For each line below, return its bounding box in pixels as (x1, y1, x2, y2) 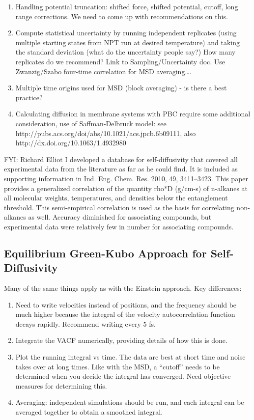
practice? (15, 92, 43, 102)
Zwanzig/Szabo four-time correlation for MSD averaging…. (15, 66, 192, 76)
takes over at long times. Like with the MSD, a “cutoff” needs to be (15, 361, 220, 371)
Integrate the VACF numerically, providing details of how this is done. (15, 335, 227, 345)
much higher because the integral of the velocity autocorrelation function (15, 309, 235, 319)
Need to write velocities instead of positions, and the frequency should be (15, 299, 237, 309)
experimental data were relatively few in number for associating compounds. (4, 221, 234, 231)
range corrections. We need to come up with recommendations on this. (15, 11, 228, 21)
